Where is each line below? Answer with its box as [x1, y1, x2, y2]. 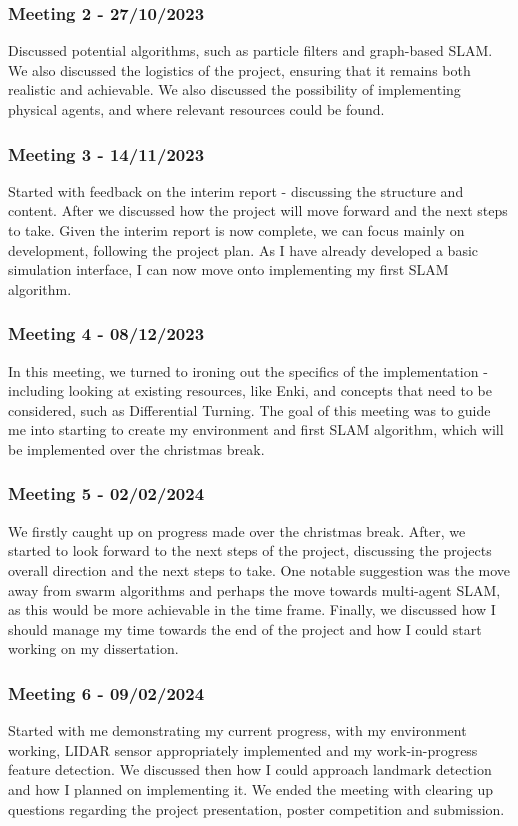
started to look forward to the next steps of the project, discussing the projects [8, 540, 492, 561]
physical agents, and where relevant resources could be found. [8, 99, 385, 119]
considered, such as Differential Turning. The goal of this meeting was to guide [8, 399, 491, 420]
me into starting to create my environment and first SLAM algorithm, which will [8, 419, 504, 440]
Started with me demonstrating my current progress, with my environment [8, 720, 467, 741]
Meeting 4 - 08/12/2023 [8, 321, 205, 346]
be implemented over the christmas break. [8, 438, 265, 459]
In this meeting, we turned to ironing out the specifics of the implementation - [8, 360, 488, 381]
